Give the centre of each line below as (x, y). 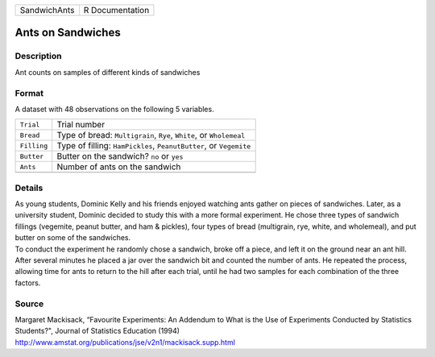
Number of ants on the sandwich (119, 167)
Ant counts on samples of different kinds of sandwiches (108, 72)
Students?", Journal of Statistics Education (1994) (97, 331)
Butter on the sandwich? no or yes (120, 156)
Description (38, 56)
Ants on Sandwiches (68, 33)
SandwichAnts (47, 10)
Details (29, 188)
